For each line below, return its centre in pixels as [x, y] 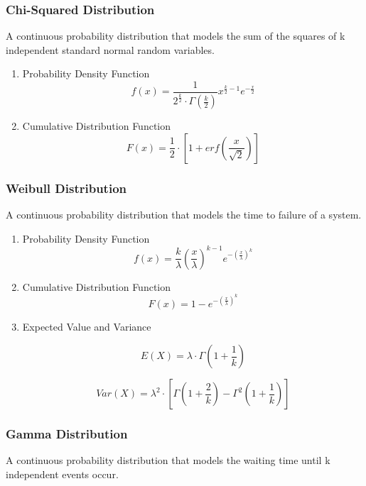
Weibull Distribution [66, 188]
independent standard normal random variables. [110, 49]
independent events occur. [62, 474]
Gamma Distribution [67, 433]
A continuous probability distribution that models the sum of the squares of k [176, 36]
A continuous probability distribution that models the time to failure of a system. [184, 215]
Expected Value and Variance [87, 327]
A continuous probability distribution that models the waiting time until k [168, 460]
